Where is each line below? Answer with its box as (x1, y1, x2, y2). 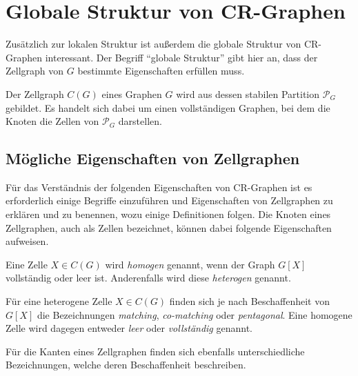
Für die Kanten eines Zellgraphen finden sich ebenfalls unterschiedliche (6, 344, 305, 358)
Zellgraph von (6, 63, 64, 78)
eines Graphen (101, 86, 162, 101)
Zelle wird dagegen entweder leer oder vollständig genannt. (6, 321, 252, 335)
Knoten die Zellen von (6, 114, 99, 128)
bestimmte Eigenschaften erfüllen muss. (77, 63, 245, 78)
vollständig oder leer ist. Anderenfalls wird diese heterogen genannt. (6, 270, 291, 285)
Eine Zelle (6, 257, 48, 271)
